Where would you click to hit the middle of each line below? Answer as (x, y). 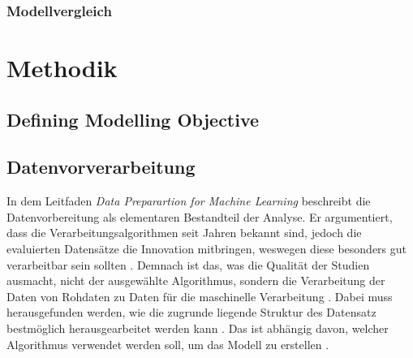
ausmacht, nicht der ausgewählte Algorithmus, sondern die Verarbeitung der (196, 280)
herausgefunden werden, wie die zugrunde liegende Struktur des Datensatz (191, 312)
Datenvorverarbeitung (101, 167)
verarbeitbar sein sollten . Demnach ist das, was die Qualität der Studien (188, 264)
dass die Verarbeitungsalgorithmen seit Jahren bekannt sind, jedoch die (184, 233)
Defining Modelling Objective (133, 119)
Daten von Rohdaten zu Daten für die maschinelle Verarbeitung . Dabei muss (200, 296)
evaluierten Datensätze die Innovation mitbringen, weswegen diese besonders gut (206, 248)
